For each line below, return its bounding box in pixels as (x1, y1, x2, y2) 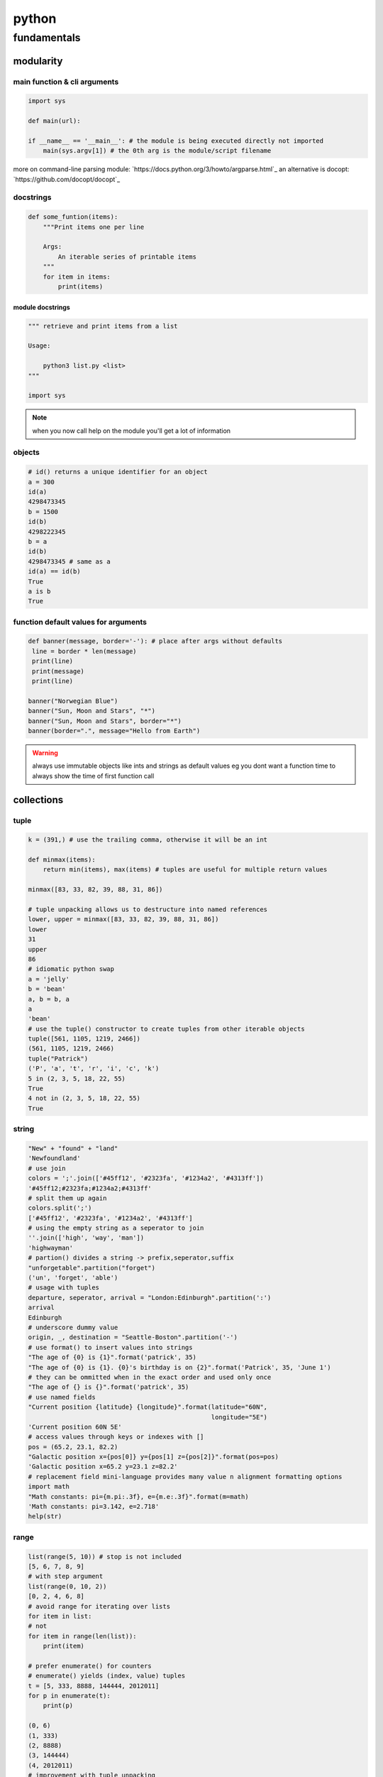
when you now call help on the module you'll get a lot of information (32, 426, 231, 435)
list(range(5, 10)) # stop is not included (28, 1552, 182, 1560)
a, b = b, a (28, 995, 70, 1003)
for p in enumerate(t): (28, 1692, 111, 1700)
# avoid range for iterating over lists (28, 1602, 170, 1610)
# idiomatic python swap (28, 965, 115, 973)
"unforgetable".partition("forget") (28, 1264, 156, 1272)
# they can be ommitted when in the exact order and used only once (28, 1373, 272, 1381)
